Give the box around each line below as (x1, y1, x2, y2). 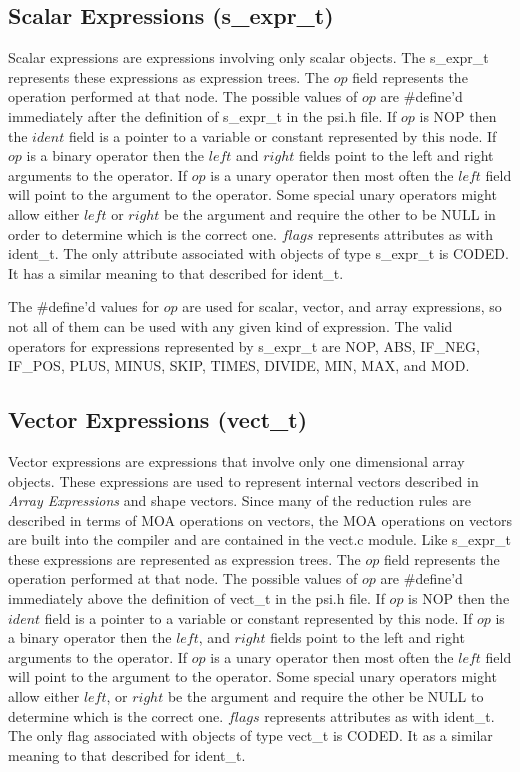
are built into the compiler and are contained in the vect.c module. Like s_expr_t (8, 529, 511, 550)
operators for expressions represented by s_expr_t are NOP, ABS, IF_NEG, (8, 335, 480, 356)
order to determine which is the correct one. (8, 223, 277, 244)
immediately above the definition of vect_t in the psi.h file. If (8, 588, 385, 609)
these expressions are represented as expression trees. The (8, 548, 361, 569)
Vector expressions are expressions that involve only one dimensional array (8, 450, 465, 471)
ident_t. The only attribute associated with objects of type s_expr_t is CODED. (8, 243, 509, 264)
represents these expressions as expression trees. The (8, 66, 329, 87)
